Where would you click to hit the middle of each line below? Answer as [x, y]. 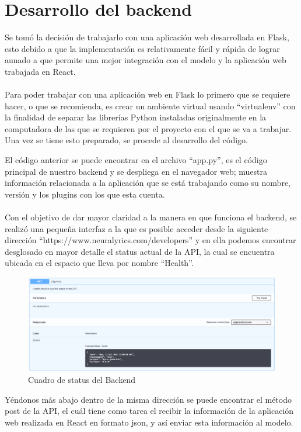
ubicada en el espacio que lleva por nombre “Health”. [99, 263]
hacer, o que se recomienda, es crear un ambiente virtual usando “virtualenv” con [150, 106]
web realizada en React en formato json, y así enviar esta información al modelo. [149, 422]
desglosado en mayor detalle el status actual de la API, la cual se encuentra [140, 251]
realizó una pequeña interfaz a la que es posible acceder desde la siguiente [136, 228]
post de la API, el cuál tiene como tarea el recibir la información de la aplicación [149, 411]
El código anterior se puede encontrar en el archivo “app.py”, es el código [136, 160]
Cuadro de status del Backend [82, 380]
